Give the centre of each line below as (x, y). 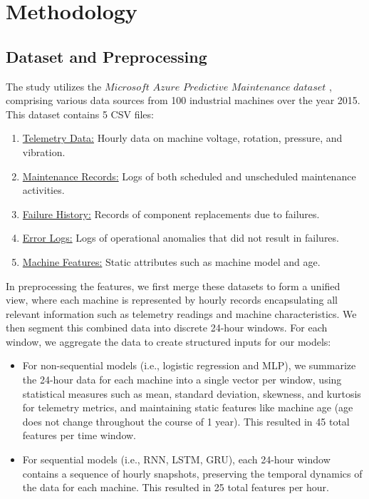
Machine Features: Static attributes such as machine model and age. (171, 261)
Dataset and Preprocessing (106, 56)
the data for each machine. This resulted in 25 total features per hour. (176, 487)
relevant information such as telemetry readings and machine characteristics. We (181, 313)
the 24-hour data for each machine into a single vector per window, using (182, 380)
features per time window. (79, 435)
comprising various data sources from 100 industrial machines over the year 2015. (183, 100)
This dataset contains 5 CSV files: (80, 114)
